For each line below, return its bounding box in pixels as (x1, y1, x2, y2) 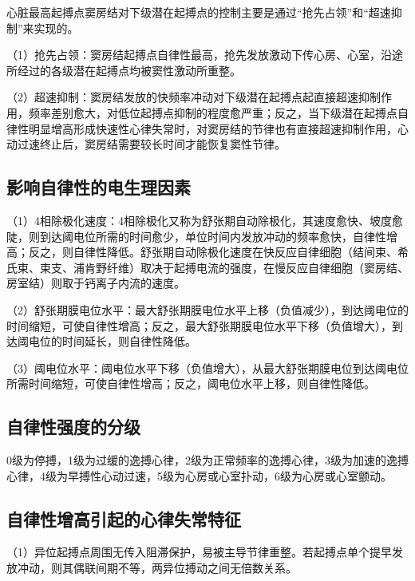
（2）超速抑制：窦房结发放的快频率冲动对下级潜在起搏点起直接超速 (6, 89, 358, 105)
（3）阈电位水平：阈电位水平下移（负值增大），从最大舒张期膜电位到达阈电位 (6, 359, 409, 376)
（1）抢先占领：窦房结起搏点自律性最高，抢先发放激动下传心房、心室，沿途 (6, 46, 403, 63)
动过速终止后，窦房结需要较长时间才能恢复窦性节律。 (6, 136, 286, 152)
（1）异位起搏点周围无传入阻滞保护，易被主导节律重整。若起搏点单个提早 (6, 543, 392, 560)
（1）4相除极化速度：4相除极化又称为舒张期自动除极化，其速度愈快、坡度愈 (6, 211, 403, 228)
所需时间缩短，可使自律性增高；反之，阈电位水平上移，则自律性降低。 (6, 375, 375, 392)
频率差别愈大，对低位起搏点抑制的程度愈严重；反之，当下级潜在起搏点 (28, 104, 397, 121)
